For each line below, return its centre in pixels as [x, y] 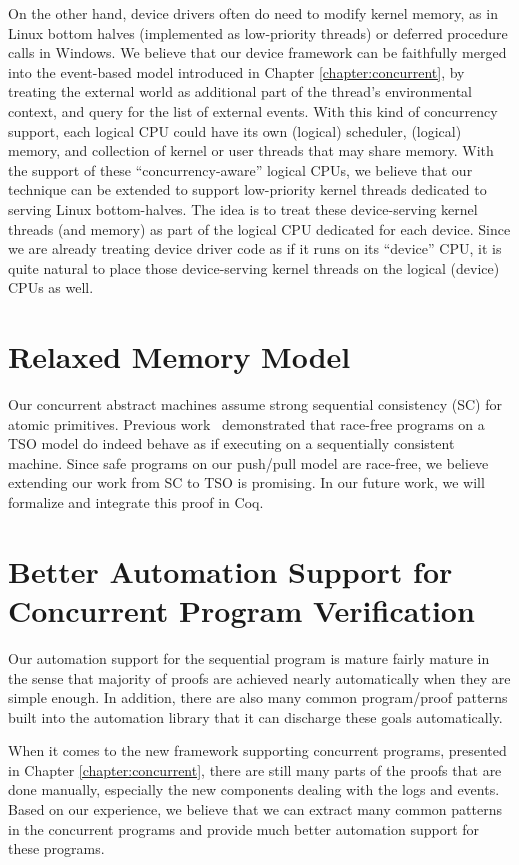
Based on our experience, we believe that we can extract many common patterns [255, 809]
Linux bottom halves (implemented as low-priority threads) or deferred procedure [258, 32]
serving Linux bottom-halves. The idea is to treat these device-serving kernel [243, 208]
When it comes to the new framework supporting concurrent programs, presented [257, 750]
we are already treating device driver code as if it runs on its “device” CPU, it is [255, 248]
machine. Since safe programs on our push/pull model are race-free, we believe [248, 462]
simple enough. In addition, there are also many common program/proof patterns [258, 697]
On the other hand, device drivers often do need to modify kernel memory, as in [253, 13]
